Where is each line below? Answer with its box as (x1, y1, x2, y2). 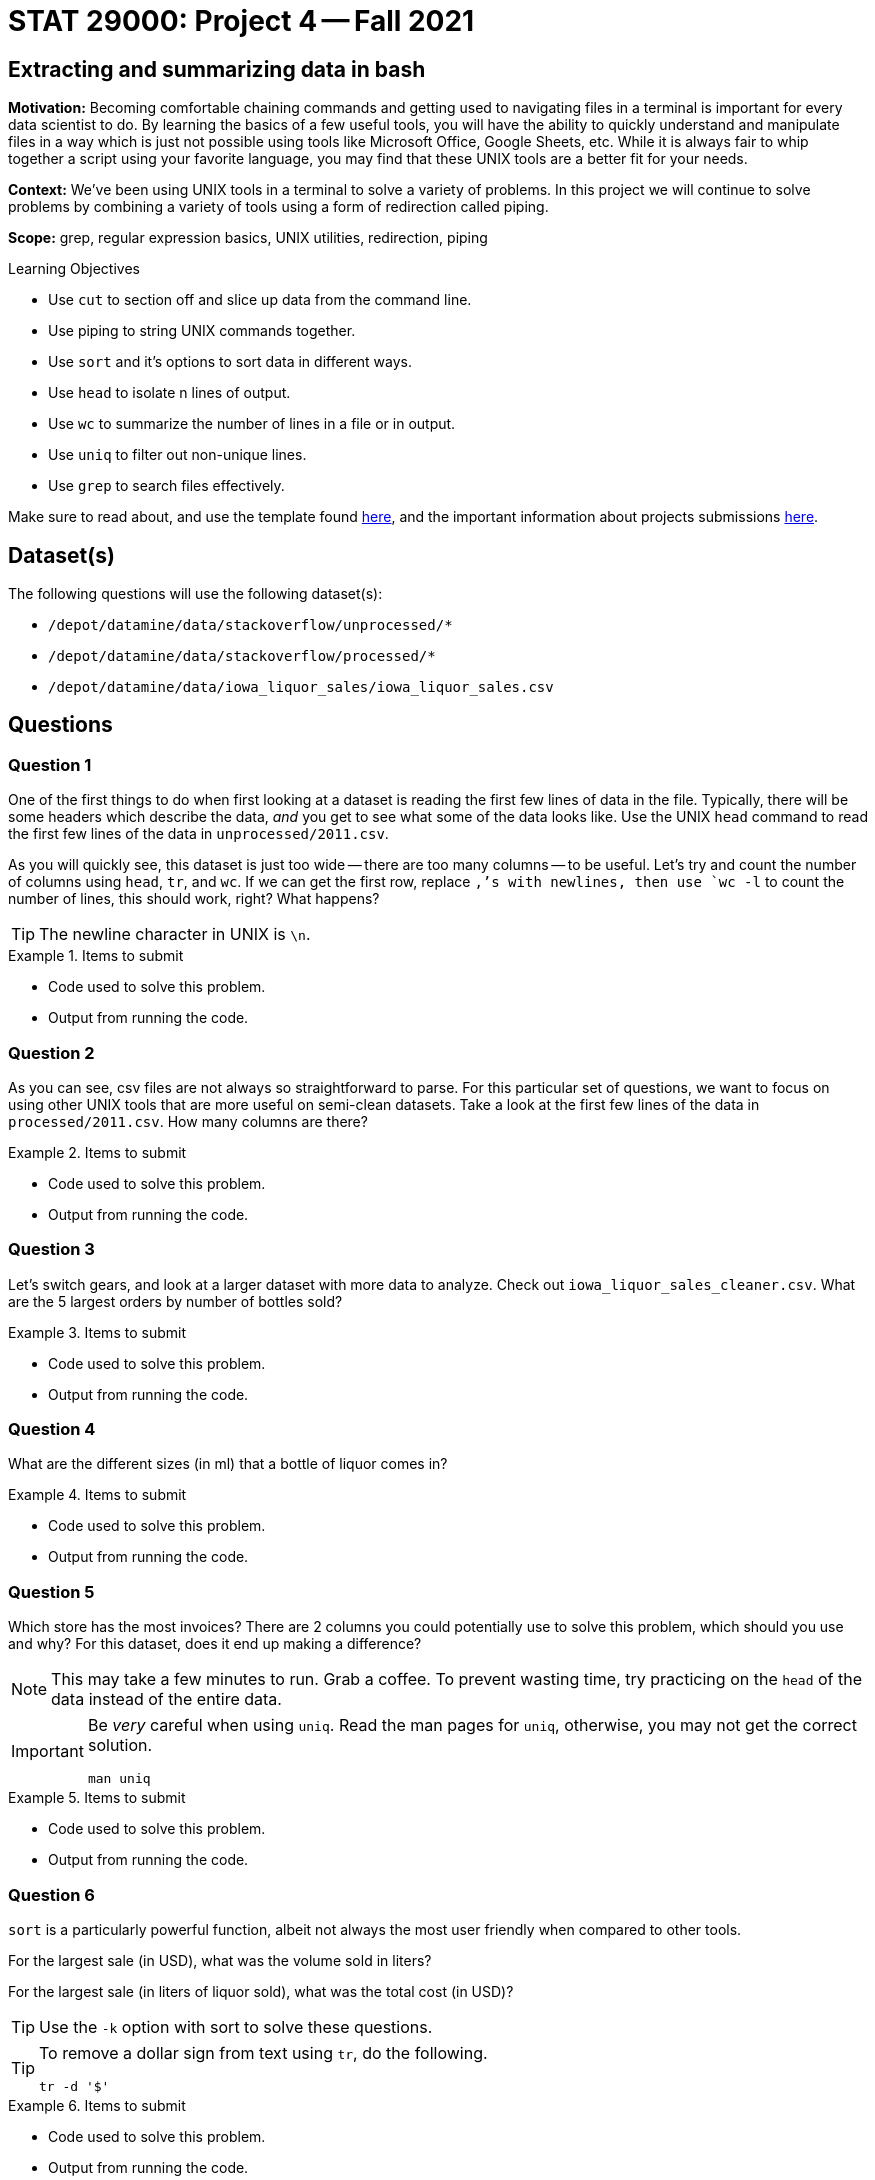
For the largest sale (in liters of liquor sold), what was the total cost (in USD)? (8, 1982, 514, 2000)
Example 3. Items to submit (8, 1323, 186, 1341)
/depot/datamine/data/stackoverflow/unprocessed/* (48, 617, 453, 634)
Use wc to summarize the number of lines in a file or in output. (48, 415, 456, 433)
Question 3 (8, 1239, 95, 1260)
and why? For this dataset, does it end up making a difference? (8, 1635, 422, 1653)
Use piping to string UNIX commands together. (48, 322, 356, 340)
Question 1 (8, 754, 92, 775)
